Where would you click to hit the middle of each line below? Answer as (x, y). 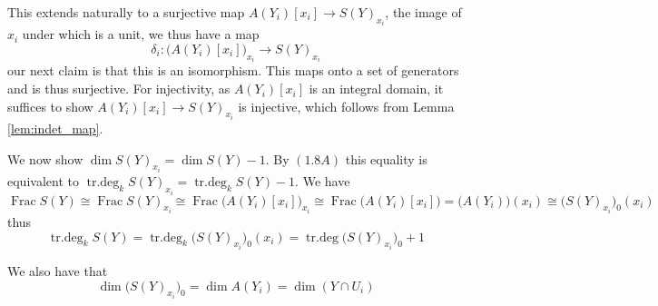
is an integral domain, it (376, 89)
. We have (323, 181)
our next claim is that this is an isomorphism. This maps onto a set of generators (233, 70)
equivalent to (43, 181)
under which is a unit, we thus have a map (141, 34)
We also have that (58, 271)
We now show (45, 158)
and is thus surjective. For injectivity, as (119, 89)
